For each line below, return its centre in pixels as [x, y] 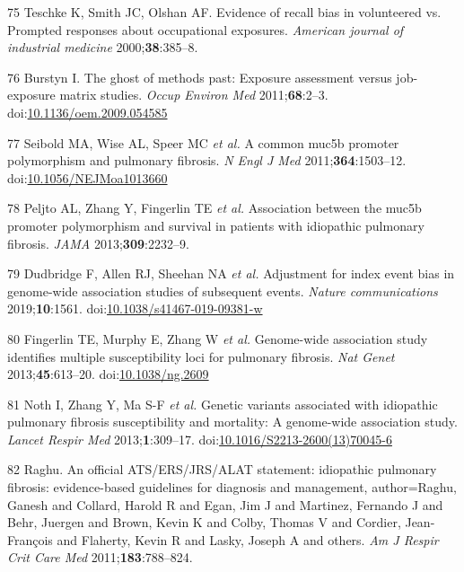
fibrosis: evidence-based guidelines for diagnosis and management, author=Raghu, [232, 487]
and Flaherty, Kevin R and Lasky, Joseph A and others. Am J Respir [248, 539]
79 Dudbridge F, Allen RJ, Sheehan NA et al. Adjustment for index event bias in [231, 273]
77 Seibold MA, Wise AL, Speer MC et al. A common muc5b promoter [203, 142]
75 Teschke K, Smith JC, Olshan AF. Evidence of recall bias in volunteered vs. [224, 12]
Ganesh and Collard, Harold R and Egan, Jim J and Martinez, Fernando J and [225, 504]
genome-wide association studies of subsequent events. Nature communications [223, 290]
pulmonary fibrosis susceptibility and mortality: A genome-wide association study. [232, 422]
